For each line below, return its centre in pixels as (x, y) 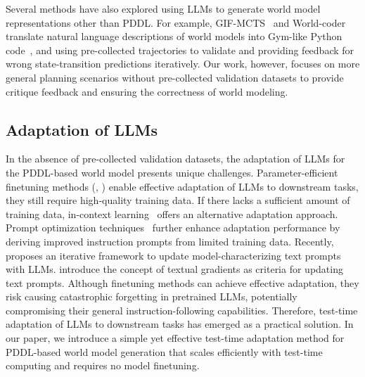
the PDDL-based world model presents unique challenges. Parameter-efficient (172, 172)
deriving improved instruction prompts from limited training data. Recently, (170, 241)
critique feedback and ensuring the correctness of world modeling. (147, 91)
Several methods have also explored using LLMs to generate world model (163, 8)
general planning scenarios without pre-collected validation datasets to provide (175, 77)
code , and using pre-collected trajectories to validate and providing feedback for (180, 50)
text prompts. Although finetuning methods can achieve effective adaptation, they (182, 282)
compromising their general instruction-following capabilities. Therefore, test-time (182, 310)
